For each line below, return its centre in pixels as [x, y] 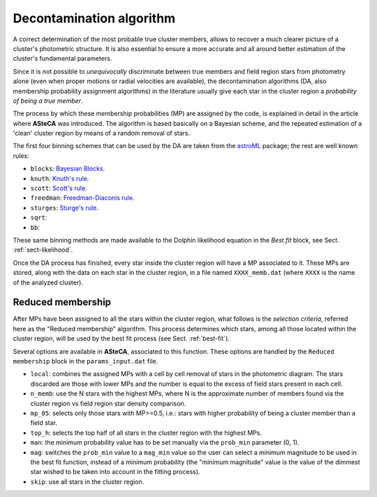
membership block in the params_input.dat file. [86, 361]
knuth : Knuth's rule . [60, 178]
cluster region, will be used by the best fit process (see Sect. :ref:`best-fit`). [121, 338]
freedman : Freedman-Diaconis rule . [82, 198]
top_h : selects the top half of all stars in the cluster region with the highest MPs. [146, 433]
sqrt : [39, 217]
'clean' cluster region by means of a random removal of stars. [102, 134]
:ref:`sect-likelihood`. [43, 250]
